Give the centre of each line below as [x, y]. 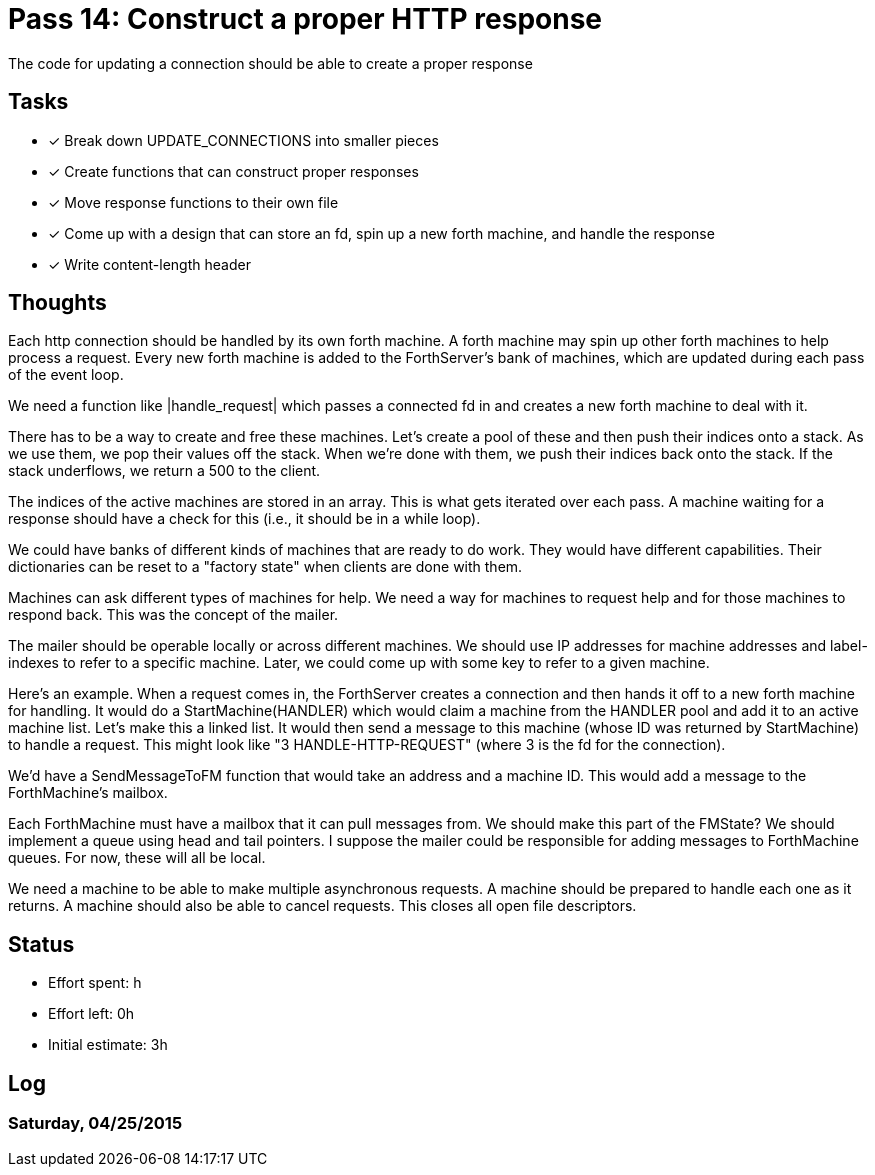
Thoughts [57, 303]
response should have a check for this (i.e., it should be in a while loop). [244, 519]
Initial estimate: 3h [108, 1045]
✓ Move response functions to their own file [193, 202]
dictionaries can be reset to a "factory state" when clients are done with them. [265, 567]
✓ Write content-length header [149, 264]
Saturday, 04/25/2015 [95, 1123]
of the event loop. [66, 375]
